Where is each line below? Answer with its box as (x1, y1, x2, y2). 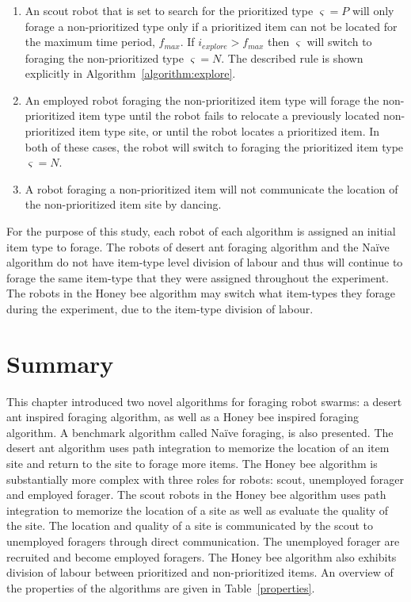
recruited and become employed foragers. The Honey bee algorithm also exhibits (6, 548, 397, 565)
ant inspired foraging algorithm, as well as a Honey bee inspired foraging (6, 408, 360, 425)
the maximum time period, (25, 33, 155, 50)
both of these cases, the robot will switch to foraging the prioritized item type (25, 138, 404, 155)
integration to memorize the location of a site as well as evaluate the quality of (6, 501, 389, 518)
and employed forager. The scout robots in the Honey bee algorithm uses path (6, 486, 386, 503)
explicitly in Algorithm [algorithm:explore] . (25, 65, 236, 82)
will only (352, 2, 394, 18)
